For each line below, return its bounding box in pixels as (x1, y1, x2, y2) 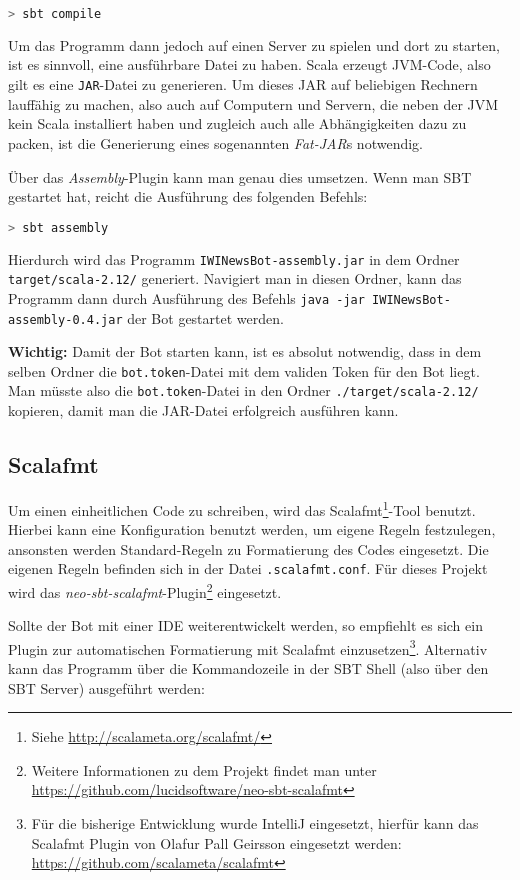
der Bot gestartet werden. (127, 307, 284, 328)
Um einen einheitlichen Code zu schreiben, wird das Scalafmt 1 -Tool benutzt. (8, 496, 476, 520)
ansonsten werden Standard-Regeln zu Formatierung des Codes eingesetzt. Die (8, 538, 489, 559)
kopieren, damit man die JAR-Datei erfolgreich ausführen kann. (8, 400, 399, 421)
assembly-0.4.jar (8, 312, 123, 327)
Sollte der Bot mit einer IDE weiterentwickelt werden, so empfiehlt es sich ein (8, 615, 483, 636)
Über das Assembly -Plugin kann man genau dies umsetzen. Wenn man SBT (8, 166, 472, 187)
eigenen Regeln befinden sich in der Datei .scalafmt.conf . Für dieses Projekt (8, 558, 488, 579)
